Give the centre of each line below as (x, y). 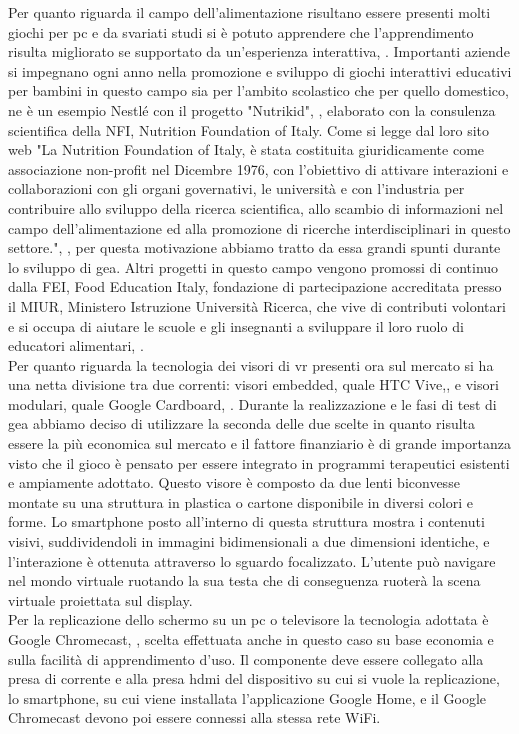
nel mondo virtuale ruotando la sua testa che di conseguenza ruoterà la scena (244, 580)
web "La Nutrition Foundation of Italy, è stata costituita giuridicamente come (246, 149)
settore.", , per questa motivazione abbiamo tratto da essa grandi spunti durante (254, 247)
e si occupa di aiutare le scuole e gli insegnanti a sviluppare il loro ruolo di (236, 325)
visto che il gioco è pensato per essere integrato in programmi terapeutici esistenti (259, 462)
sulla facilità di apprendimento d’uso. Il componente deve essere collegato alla (246, 658)
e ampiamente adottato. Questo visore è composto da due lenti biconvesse (234, 482)
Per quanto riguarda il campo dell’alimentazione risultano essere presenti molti (249, 12)
